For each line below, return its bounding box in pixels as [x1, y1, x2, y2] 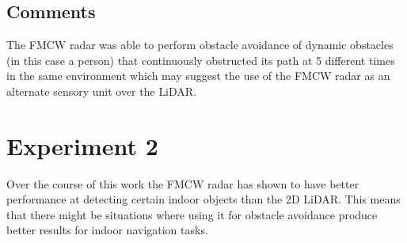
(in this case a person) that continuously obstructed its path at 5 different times [6, 51, 395, 68]
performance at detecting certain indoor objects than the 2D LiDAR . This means [6, 191, 401, 207]
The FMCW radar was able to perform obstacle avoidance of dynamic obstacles [6, 36, 394, 53]
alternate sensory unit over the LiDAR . [6, 82, 197, 99]
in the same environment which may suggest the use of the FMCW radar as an [6, 67, 390, 84]
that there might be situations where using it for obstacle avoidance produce [6, 206, 378, 222]
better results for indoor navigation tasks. [6, 222, 208, 238]
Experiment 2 [6, 129, 158, 161]
